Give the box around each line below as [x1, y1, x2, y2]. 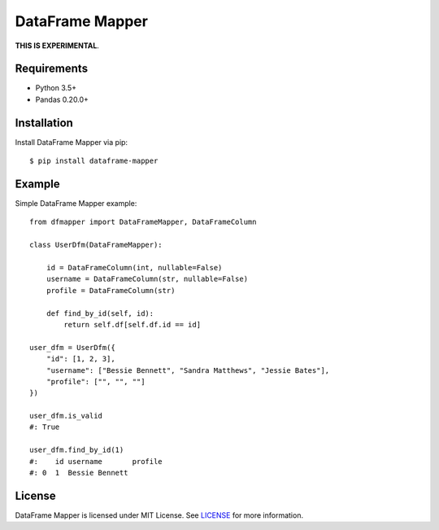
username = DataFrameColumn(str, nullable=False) [46, 274, 248, 284]
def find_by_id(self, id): [46, 309, 154, 318]
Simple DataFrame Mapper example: [15, 199, 137, 208]
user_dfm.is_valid [29, 411, 103, 421]
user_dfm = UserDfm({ [29, 343, 115, 352]
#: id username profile [29, 457, 163, 466]
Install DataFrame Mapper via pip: [15, 137, 128, 147]
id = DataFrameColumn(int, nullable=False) [46, 263, 223, 272]
